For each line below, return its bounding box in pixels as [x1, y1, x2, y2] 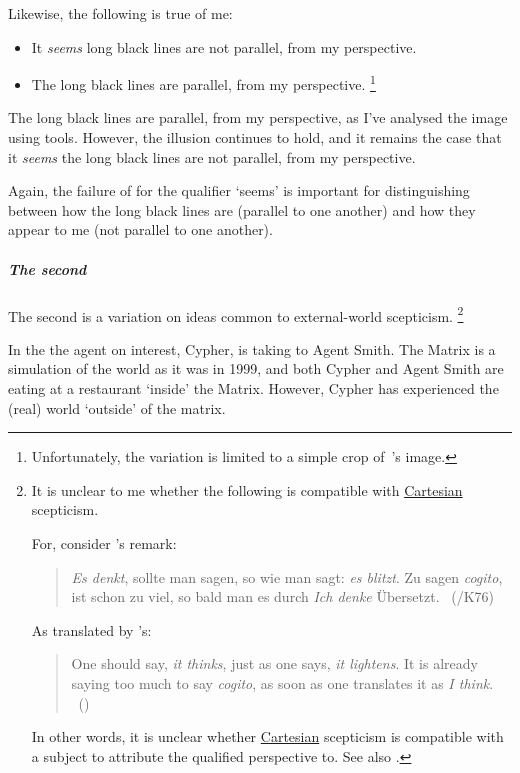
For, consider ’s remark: [31, 532, 177, 553]
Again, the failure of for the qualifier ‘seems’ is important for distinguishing [8, 180, 470, 201]
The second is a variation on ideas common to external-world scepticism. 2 [8, 302, 464, 326]
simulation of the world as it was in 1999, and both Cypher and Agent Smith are [8, 358, 504, 379]
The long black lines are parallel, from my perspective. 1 [31, 71, 376, 94]
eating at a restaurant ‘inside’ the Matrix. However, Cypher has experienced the [8, 378, 499, 398]
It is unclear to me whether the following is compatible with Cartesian [31, 479, 463, 500]
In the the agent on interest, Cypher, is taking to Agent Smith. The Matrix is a [8, 338, 496, 359]
